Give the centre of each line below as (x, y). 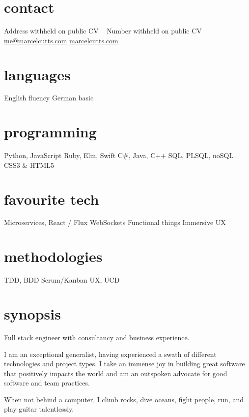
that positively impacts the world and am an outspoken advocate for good (116, 373)
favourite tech (52, 199)
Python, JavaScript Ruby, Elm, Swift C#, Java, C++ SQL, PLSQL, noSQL (119, 155)
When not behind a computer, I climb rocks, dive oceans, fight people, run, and (124, 399)
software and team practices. (47, 383)
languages (37, 74)
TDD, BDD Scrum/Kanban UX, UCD (62, 280)
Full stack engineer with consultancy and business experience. (97, 337)
